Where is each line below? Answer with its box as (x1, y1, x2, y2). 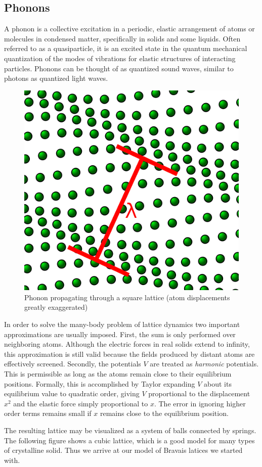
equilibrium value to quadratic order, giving (4, 388, 140, 399)
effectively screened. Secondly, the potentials (4, 358, 141, 369)
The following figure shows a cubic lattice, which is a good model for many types (4, 435, 255, 445)
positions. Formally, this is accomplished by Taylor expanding (4, 378, 195, 389)
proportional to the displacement (148, 388, 250, 399)
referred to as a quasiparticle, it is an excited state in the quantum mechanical (4, 43, 247, 54)
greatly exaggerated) (24, 302, 88, 312)
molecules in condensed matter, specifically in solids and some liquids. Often (4, 33, 241, 43)
